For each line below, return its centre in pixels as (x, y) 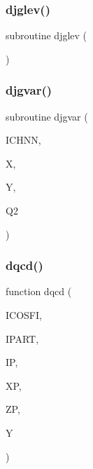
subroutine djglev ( (46, 35)
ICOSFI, (24, 315)
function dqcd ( (39, 291)
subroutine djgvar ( (47, 116)
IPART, (22, 338)
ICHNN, (23, 140)
